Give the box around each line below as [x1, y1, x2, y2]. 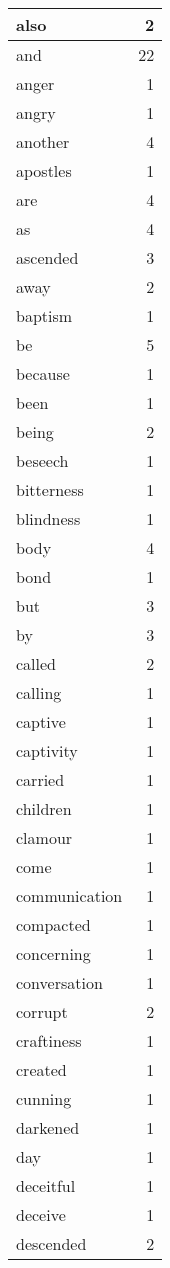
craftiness [16, 1029, 82, 1052]
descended [16, 1232, 87, 1255]
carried [16, 768, 65, 791]
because [16, 362, 70, 385]
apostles [16, 159, 72, 182]
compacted [16, 913, 91, 936]
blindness [16, 507, 81, 530]
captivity [16, 739, 78, 762]
